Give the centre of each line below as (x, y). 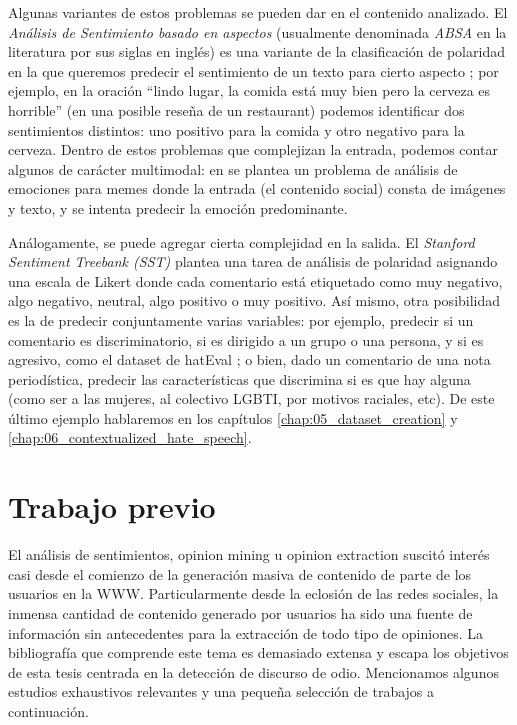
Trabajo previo (112, 506)
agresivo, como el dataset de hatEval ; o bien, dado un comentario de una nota (249, 359)
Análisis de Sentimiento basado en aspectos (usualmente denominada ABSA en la (257, 31)
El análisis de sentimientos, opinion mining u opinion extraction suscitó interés (249, 554)
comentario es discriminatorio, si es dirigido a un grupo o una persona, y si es (246, 339)
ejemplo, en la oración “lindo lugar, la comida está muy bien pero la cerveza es (249, 90)
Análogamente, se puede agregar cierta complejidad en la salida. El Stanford (241, 241)
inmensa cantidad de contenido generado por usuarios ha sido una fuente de (240, 612)
